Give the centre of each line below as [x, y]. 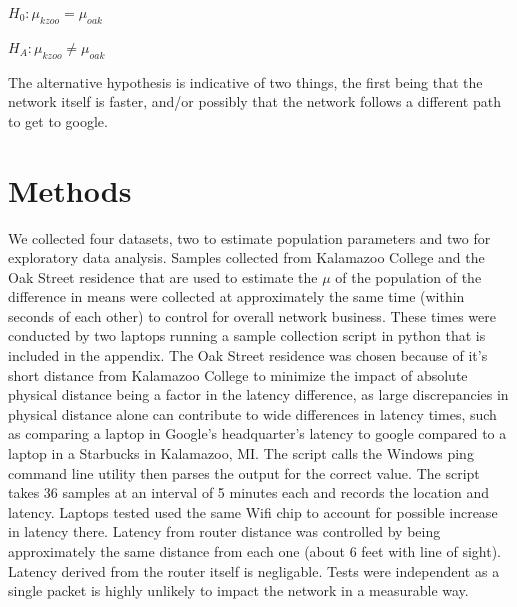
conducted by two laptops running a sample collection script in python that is [247, 335]
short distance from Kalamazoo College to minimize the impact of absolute [238, 374]
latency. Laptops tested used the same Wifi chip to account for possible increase [253, 511]
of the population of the [408, 276]
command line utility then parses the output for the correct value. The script [244, 472]
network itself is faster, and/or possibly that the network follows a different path [254, 101]
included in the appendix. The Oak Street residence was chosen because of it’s [248, 355]
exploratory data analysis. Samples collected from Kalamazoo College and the [246, 257]
